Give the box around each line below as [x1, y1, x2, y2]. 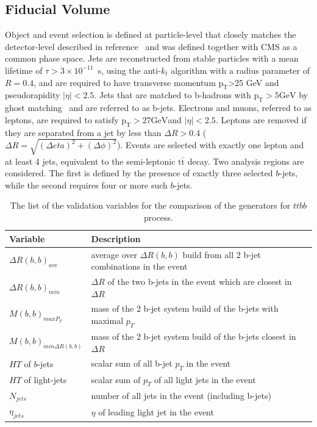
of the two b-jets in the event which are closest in [107, 274, 292, 287]
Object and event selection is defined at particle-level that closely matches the [5, 28, 296, 41]
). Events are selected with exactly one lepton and [116, 138, 304, 151]
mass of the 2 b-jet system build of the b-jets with [91, 302, 279, 315]
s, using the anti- [98, 63, 161, 76]
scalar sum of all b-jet [91, 357, 173, 370]
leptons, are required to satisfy [5, 113, 119, 126]
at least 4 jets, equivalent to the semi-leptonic [5, 154, 176, 167]
